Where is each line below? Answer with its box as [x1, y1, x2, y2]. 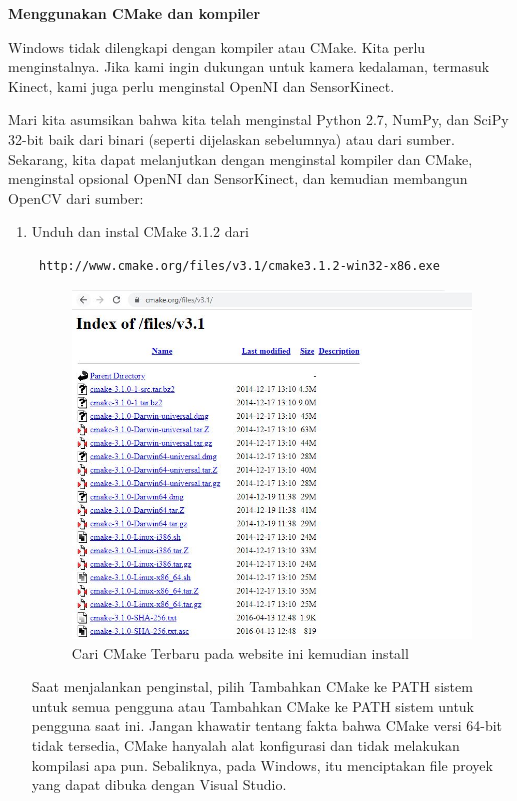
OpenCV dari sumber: [8, 187, 144, 208]
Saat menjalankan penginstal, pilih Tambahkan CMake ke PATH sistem [31, 676, 473, 697]
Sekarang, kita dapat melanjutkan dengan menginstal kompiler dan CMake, [8, 148, 473, 169]
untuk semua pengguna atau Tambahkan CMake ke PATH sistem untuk [31, 695, 475, 716]
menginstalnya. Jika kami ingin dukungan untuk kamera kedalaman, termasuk [8, 56, 490, 77]
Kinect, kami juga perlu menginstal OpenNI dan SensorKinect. [8, 75, 395, 96]
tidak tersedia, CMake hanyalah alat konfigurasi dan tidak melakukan [31, 734, 460, 755]
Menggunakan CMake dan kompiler [8, 3, 261, 23]
